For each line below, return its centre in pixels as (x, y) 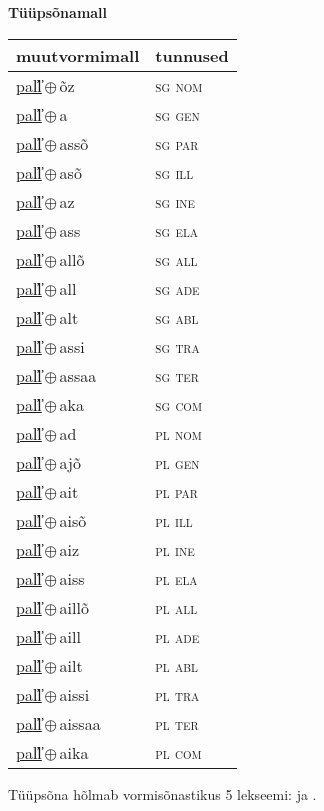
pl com (178, 752)
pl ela (176, 578)
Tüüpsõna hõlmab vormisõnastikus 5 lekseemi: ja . (162, 793)
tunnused (192, 55)
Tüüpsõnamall (58, 12)
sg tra (177, 346)
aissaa (80, 723)
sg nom (179, 85)
